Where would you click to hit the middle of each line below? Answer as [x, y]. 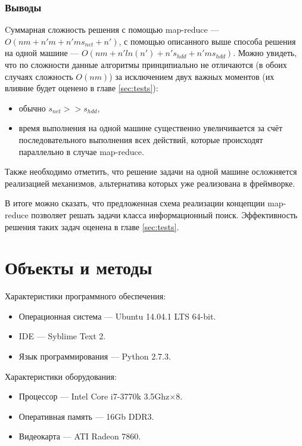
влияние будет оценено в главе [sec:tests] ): [82, 88]
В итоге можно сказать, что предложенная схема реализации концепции [135, 203]
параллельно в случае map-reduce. [81, 151]
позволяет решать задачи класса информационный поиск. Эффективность [164, 214]
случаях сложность [39, 76]
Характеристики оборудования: [61, 376]
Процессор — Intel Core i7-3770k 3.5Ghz [94, 396]
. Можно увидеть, [265, 53]
